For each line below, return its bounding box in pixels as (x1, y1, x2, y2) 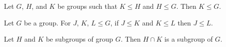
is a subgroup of (164, 34, 213, 44)
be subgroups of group (46, 34, 113, 44)
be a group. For (24, 17, 71, 27)
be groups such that (57, 1, 118, 11)
